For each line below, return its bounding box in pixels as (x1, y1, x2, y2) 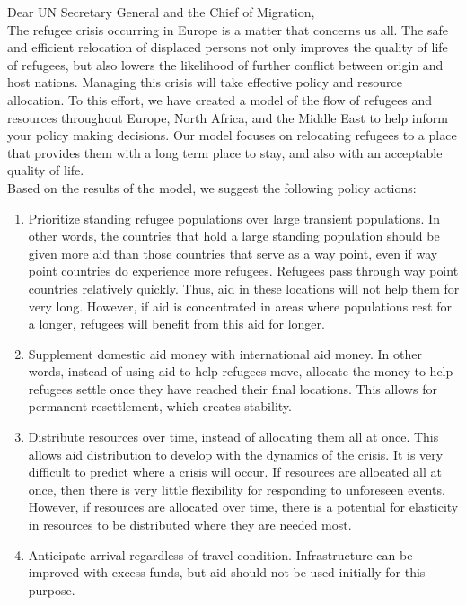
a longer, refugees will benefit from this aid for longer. (28, 314, 325, 333)
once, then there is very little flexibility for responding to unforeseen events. (28, 479, 445, 498)
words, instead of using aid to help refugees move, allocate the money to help (28, 362, 453, 381)
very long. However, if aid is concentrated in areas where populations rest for (28, 296, 452, 315)
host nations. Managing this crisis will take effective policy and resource (7, 73, 403, 92)
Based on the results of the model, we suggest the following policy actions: (7, 178, 417, 197)
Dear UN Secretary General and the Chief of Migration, (7, 3, 315, 21)
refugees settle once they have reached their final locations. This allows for (28, 379, 437, 398)
